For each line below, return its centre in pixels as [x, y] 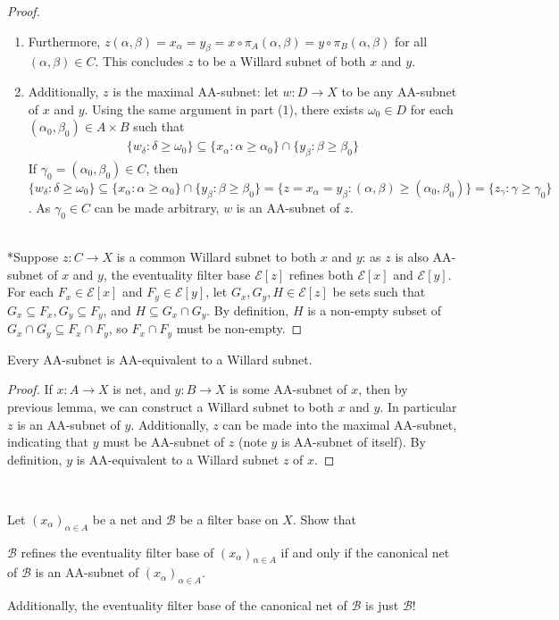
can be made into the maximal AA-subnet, [340, 424]
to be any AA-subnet [399, 91]
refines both [321, 274]
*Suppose [33, 257]
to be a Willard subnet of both [282, 61]
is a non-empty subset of [375, 310]
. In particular [418, 406]
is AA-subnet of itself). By [354, 442]
